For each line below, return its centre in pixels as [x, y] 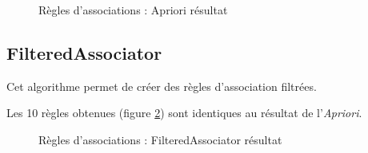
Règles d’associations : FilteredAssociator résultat [160, 139]
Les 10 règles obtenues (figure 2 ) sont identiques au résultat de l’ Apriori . [184, 113]
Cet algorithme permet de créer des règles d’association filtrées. [162, 86]
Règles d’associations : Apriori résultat [133, 10]
